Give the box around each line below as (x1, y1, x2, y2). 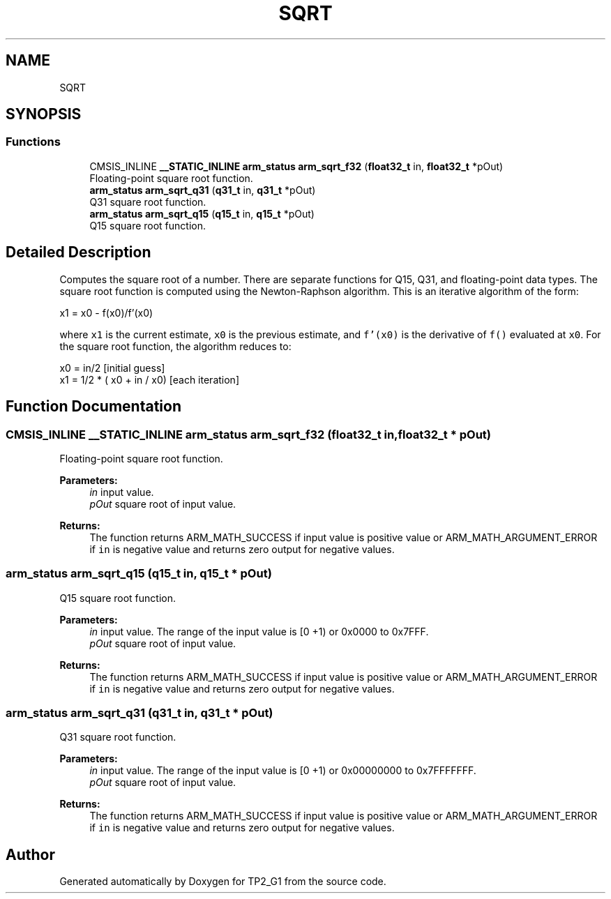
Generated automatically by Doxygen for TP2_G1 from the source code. (59, 875, 386, 888)
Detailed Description (6, 243, 151, 262)
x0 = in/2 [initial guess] (59, 361, 165, 374)
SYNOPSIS (6, 105, 82, 123)
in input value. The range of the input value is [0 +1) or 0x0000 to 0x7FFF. (89, 625, 429, 637)
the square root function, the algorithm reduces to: (59, 340, 292, 352)
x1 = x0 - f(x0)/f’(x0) (59, 306, 153, 319)
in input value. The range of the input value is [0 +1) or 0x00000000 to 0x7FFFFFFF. (89, 764, 476, 777)
